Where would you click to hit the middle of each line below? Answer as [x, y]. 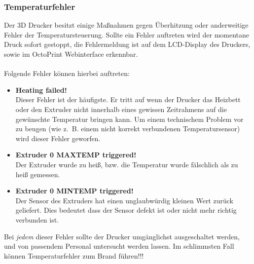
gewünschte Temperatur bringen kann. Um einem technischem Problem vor [129, 119]
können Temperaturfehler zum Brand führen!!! [74, 255]
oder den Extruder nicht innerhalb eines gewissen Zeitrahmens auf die [121, 109]
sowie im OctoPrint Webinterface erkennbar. [71, 54]
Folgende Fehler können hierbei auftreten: [67, 73]
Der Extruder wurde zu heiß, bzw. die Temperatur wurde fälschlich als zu [127, 164]
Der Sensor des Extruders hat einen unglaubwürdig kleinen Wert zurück [124, 200]
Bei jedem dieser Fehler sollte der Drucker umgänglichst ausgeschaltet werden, [122, 236]
